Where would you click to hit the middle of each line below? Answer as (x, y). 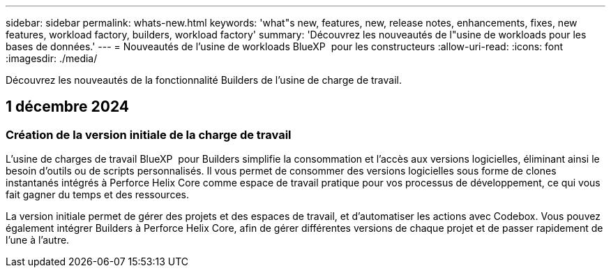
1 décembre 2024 (68, 107)
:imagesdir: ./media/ (52, 58)
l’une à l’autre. (38, 240)
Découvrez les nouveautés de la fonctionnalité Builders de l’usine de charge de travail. (204, 80)
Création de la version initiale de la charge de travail (149, 134)
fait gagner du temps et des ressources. (97, 195)
